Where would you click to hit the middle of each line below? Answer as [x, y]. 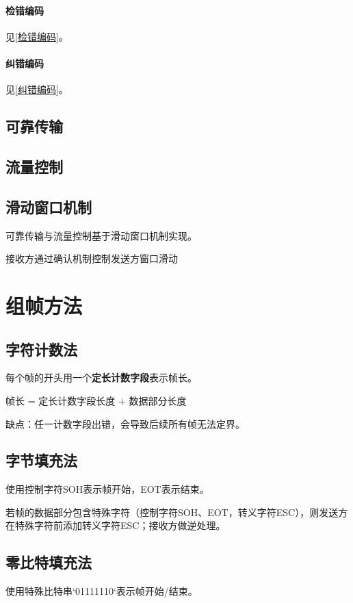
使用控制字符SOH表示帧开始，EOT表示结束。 [107, 489]
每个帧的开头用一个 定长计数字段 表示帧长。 [101, 377]
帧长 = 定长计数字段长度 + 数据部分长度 [96, 400]
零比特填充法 [49, 562]
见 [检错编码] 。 [37, 36]
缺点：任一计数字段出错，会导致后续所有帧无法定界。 [125, 423]
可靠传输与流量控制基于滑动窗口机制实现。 [101, 235]
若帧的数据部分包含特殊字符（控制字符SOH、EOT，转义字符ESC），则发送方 [177, 512]
